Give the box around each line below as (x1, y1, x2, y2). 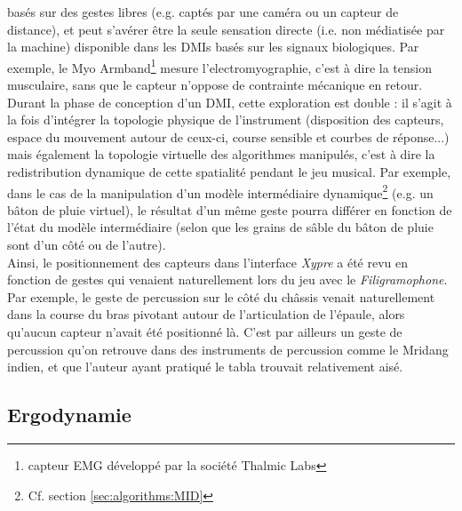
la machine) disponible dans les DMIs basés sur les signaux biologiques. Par (7, 37, 419, 56)
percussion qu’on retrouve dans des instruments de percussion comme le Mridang (7, 339, 449, 358)
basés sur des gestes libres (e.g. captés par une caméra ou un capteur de (7, 3, 399, 20)
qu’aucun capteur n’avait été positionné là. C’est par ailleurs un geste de (7, 323, 402, 340)
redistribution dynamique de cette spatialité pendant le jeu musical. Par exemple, (7, 163, 451, 180)
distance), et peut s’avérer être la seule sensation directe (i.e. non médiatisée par (7, 20, 445, 38)
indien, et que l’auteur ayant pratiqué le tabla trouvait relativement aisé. (7, 357, 403, 376)
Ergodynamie (7, 401, 131, 428)
